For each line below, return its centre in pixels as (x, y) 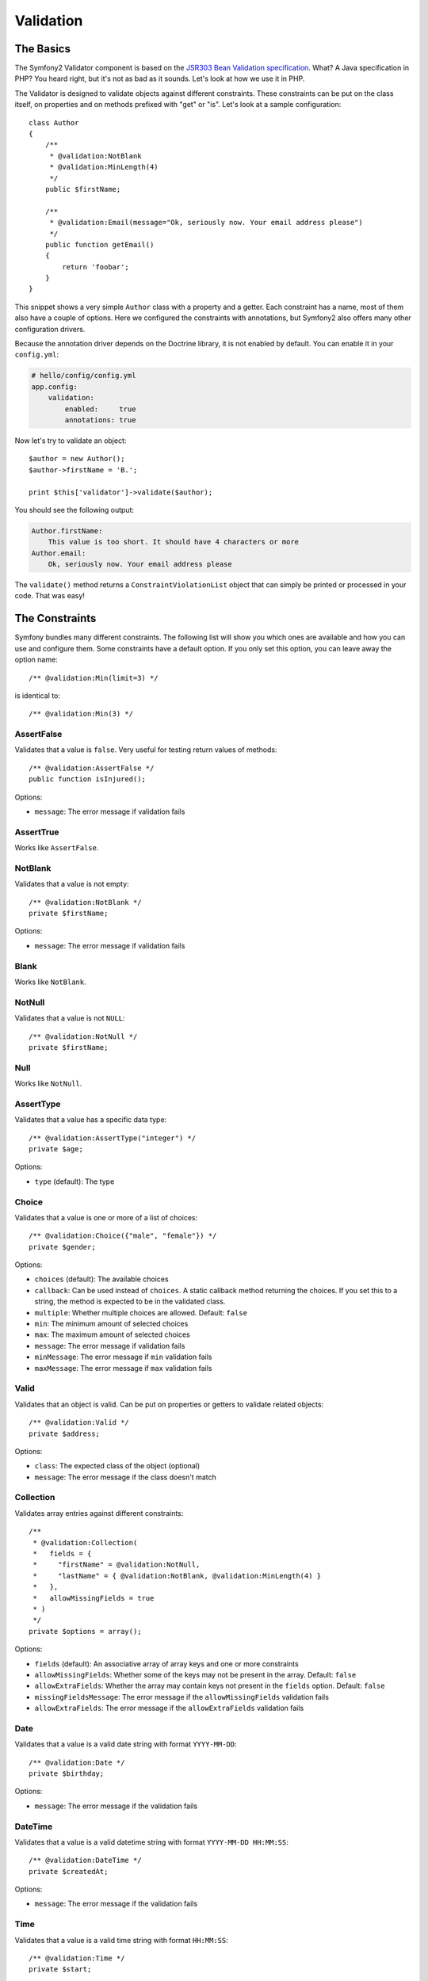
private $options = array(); (85, 1631)
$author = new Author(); (77, 459)
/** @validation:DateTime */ (85, 1861)
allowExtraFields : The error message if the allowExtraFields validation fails (169, 1708)
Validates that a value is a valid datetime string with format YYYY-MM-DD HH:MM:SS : (151, 1842)
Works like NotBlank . (50, 982)
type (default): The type (75, 1181)
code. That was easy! (50, 596)
